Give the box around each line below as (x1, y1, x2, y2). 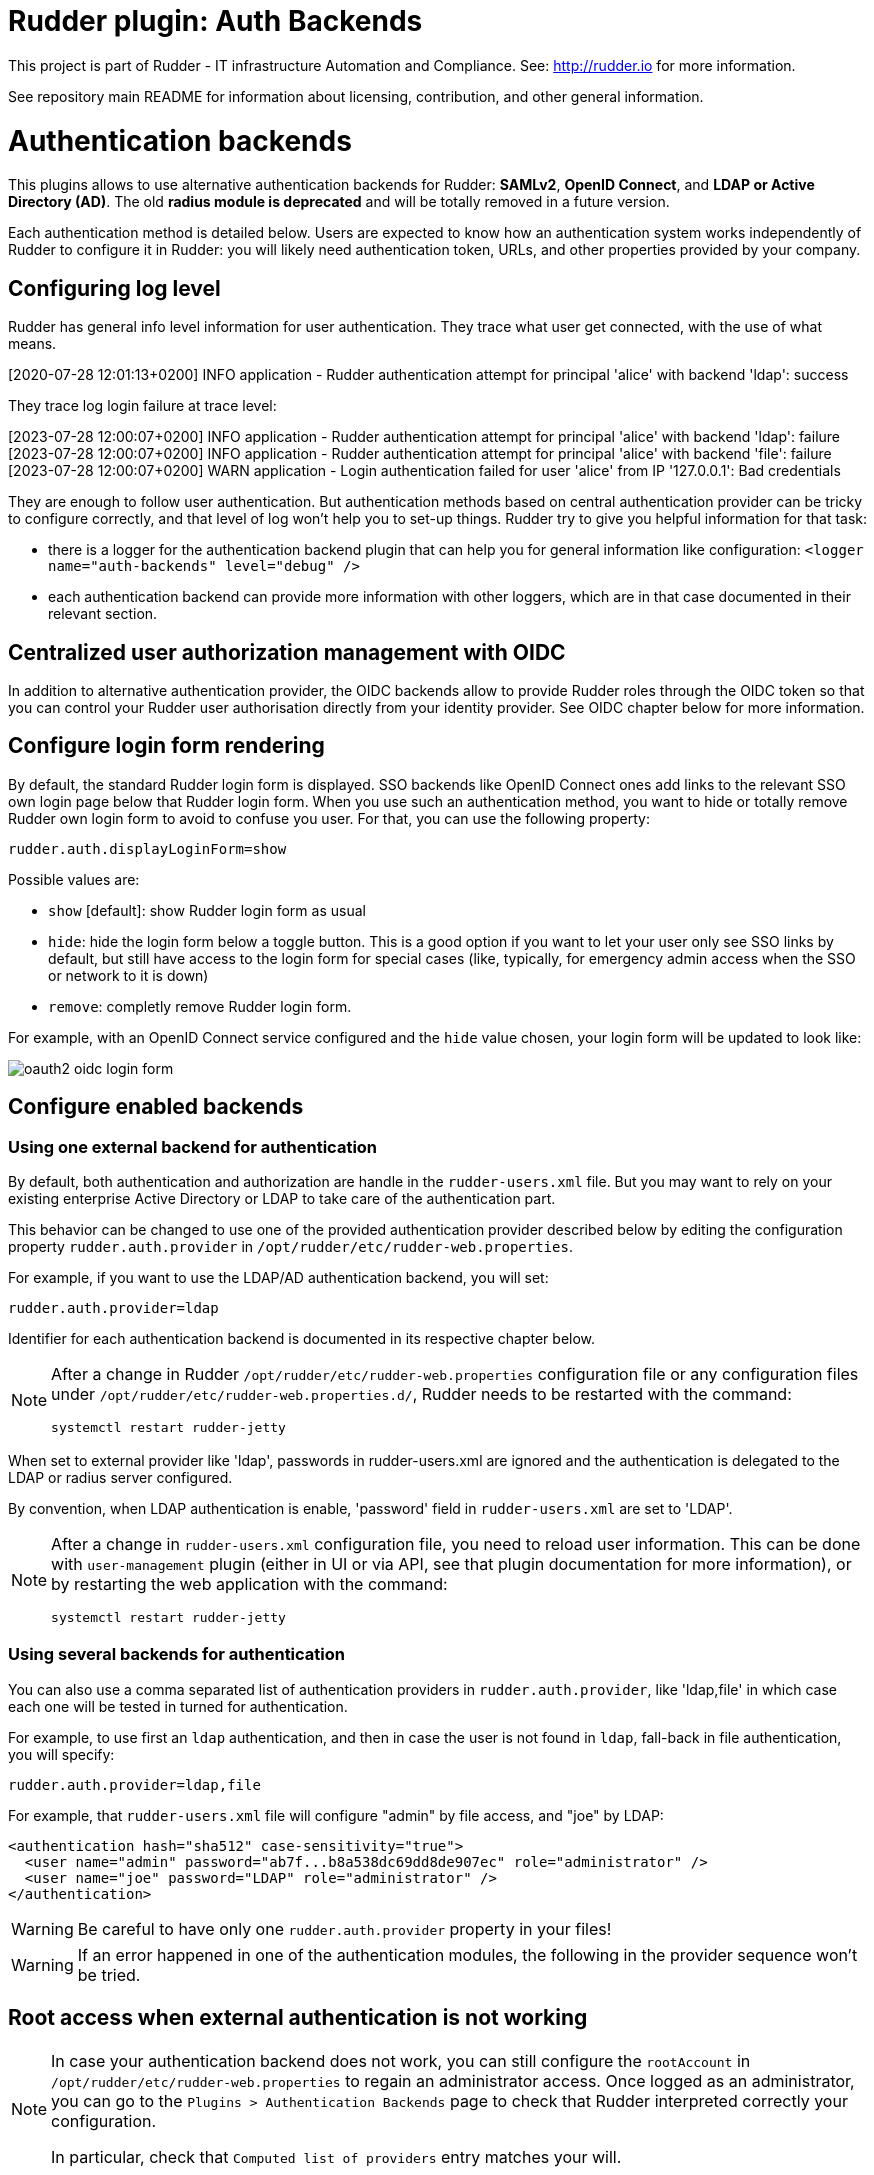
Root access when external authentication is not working (8, 2005, 588, 2031)
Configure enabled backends (8, 1094, 304, 1120)
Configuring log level (8, 275, 221, 301)
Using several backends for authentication (8, 1644, 345, 1665)
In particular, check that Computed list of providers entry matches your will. (51, 2146, 622, 2167)
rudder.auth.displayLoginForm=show (8, 840, 287, 857)
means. (8, 335, 57, 353)
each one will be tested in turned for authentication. (8, 1697, 348, 1715)
